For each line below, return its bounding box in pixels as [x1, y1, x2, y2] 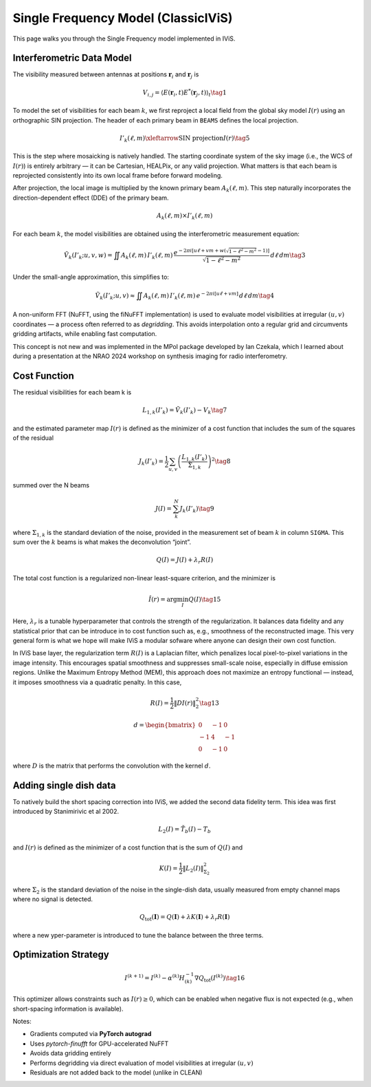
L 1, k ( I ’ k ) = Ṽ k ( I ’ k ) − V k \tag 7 [142, 406, 227, 416]
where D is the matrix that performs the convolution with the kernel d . [12, 761, 211, 770]
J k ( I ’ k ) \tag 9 [179, 505, 214, 514]
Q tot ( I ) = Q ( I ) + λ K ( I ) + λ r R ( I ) [139, 913, 230, 922]
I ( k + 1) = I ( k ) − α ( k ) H [124, 973, 185, 982]
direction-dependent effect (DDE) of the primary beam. [12, 193, 169, 202]
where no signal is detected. [12, 895, 93, 903]
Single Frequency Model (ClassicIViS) [12, 10, 233, 25]
